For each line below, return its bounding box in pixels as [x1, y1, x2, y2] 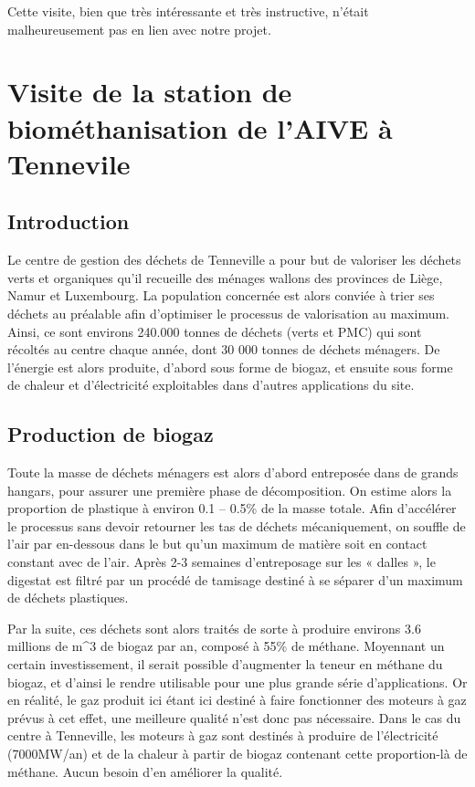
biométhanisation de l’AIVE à [7, 109, 393, 146]
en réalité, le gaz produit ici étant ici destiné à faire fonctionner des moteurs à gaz [7, 690, 467, 709]
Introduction [7, 207, 130, 236]
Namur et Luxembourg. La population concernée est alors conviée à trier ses [7, 286, 435, 305]
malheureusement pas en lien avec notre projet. [7, 19, 271, 38]
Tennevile [7, 144, 131, 182]
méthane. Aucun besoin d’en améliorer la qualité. [7, 761, 283, 781]
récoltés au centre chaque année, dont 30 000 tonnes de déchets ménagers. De [7, 340, 440, 359]
